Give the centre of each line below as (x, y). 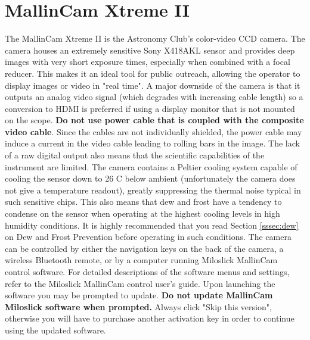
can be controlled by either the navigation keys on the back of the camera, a (144, 248)
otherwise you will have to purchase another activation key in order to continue (150, 318)
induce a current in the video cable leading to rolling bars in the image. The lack (152, 143)
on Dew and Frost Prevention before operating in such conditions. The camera (148, 237)
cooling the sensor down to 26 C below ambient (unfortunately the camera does (150, 178)
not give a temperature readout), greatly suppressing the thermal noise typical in (153, 190)
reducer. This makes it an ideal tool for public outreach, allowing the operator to (153, 73)
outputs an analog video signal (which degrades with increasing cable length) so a (154, 97)
